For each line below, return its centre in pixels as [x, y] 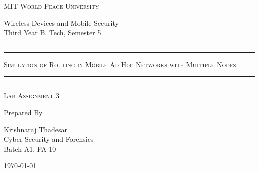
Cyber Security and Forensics [49, 139]
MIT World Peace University [52, 6]
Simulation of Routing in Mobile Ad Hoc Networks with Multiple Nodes [120, 64]
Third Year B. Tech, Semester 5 [53, 33]
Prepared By [23, 112]
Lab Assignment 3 [32, 96]
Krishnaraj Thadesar [36, 129]
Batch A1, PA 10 [30, 148]
